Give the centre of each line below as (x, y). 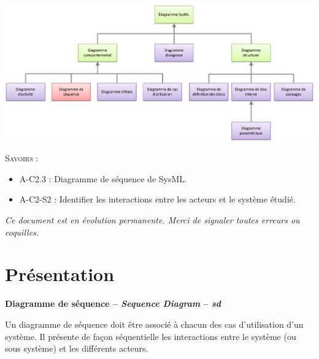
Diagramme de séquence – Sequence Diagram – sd (113, 303)
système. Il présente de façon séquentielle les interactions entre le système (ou (151, 336)
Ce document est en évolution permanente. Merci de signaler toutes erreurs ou (152, 220)
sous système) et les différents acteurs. (77, 348)
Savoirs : (22, 158)
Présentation (60, 274)
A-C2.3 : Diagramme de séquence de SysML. (103, 178)
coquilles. (22, 232)
